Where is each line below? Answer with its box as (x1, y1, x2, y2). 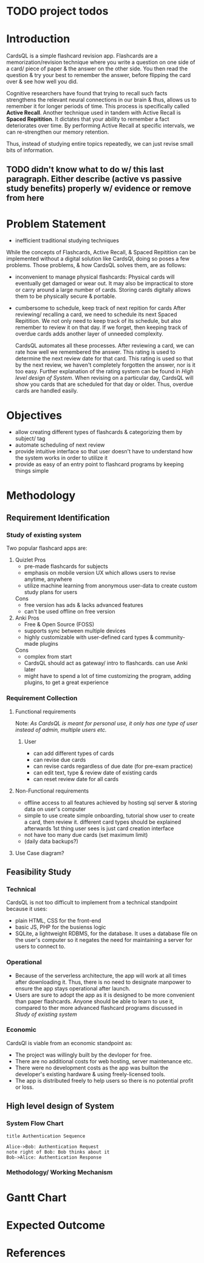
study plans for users (24, 589, 78, 596)
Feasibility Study (6, 867, 72, 877)
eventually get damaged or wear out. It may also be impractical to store (15, 280, 194, 287)
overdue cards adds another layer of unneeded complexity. (15, 330, 164, 337)
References (6, 1246, 66, 1260)
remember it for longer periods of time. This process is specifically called (6, 103, 189, 110)
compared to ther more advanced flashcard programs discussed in (15, 1004, 183, 1011)
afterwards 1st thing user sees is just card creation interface (24, 824, 174, 832)
